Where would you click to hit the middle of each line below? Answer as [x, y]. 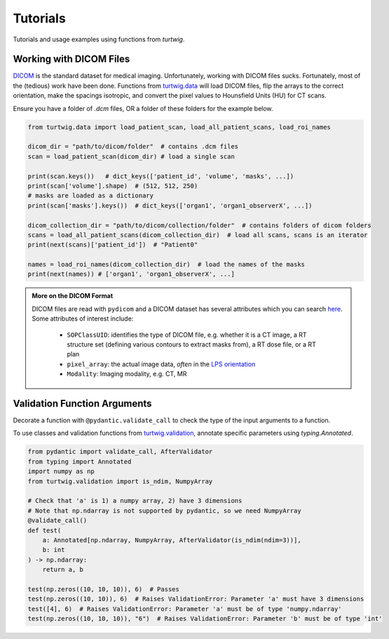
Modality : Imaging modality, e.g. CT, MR [127, 374]
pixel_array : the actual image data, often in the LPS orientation [161, 364]
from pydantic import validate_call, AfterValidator [120, 452]
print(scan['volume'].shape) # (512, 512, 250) [113, 186]
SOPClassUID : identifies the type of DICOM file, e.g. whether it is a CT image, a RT [187, 335]
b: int [54, 550]
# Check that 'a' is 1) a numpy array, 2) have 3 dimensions [135, 501]
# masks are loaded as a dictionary [91, 196]
